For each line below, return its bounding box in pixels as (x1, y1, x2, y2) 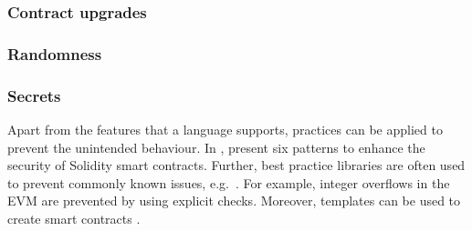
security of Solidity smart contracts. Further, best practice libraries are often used (7, 156, 466, 175)
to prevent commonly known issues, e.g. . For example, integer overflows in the (7, 173, 450, 192)
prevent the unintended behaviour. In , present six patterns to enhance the (7, 137, 425, 156)
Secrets (7, 84, 61, 106)
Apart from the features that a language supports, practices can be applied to (7, 119, 443, 138)
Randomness (7, 42, 102, 65)
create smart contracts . (7, 208, 141, 227)
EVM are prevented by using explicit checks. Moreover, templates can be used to (7, 191, 461, 210)
